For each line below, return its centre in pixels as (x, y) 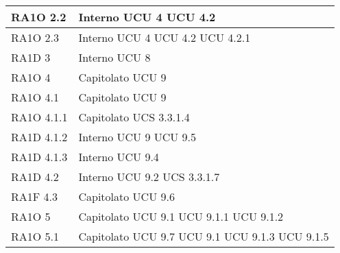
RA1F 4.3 (35, 196)
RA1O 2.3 (35, 37)
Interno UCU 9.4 (119, 157)
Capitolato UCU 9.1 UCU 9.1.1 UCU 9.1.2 (181, 216)
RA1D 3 (31, 57)
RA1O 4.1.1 (39, 117)
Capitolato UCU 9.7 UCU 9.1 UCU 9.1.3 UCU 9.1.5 (204, 236)
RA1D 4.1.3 (39, 157)
